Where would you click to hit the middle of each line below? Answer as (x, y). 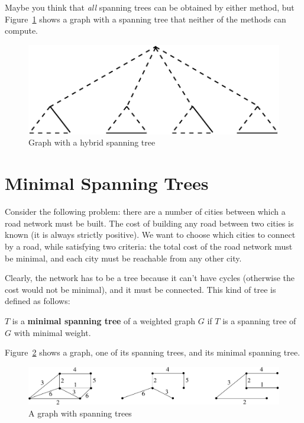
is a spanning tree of (259, 320)
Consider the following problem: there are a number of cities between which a (145, 211)
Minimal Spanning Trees (107, 183)
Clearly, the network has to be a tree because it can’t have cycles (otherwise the (150, 278)
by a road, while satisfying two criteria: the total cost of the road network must (149, 246)
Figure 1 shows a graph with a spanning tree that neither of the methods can (145, 19)
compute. (21, 30)
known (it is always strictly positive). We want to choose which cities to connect (150, 235)
